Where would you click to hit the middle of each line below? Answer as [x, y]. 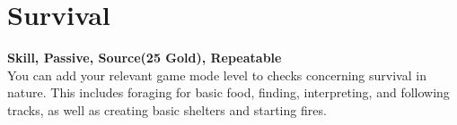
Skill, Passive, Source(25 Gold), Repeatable [145, 58]
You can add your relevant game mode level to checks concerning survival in [217, 75]
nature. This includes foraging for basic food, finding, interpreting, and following [228, 92]
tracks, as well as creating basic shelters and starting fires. [167, 109]
